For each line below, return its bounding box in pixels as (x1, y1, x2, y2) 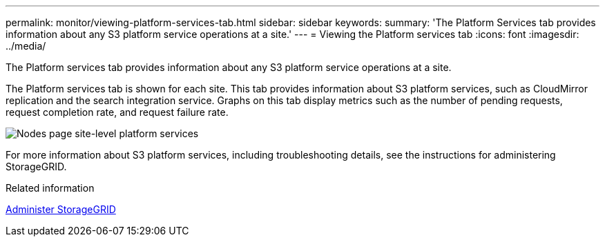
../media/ (6, 40, 46, 52)
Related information (6, 182, 95, 194)
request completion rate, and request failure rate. (6, 106, 229, 118)
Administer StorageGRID (6, 203, 116, 215)
